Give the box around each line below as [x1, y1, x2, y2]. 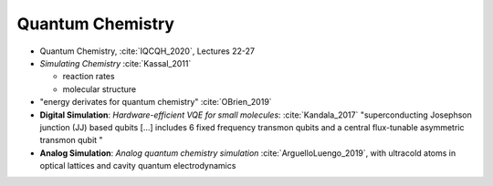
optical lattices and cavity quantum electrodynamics [39, 160, 236, 171]
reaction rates [62, 71, 115, 82]
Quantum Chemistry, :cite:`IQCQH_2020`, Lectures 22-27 [39, 46, 256, 57]
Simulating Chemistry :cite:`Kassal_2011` [39, 57, 192, 68]
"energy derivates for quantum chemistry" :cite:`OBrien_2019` [39, 97, 273, 108]
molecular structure [62, 83, 137, 95]
